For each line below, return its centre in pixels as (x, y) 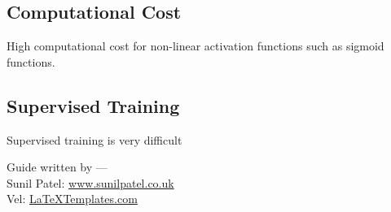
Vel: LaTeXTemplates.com (72, 199)
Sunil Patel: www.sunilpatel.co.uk (90, 182)
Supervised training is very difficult (94, 139)
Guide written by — (57, 167)
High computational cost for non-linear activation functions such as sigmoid (195, 46)
